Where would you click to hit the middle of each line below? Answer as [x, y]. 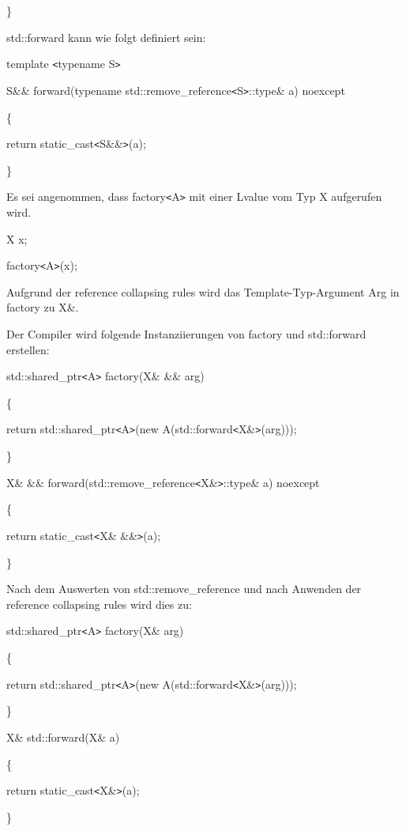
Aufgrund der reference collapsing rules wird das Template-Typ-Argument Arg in [203, 291]
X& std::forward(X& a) [63, 737]
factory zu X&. [43, 307]
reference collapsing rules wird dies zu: [99, 604]
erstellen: [28, 349]
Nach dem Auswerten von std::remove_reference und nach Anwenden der [184, 589]
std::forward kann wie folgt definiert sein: [106, 37]
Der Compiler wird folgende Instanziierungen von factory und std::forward [186, 334]
